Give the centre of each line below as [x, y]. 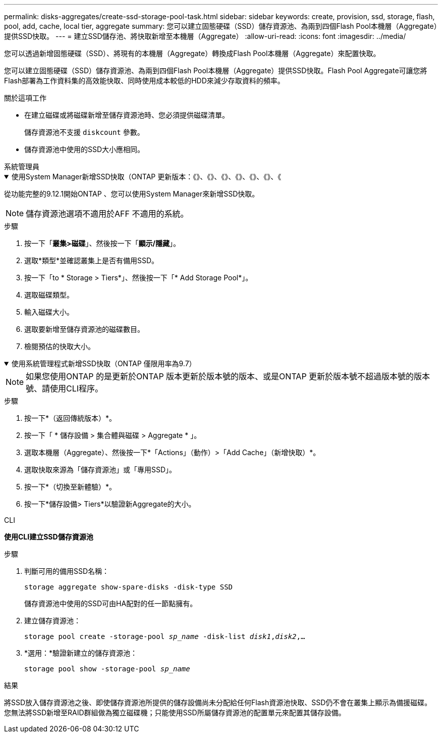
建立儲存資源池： [52, 621]
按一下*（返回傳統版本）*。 [70, 418]
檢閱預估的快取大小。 [60, 346]
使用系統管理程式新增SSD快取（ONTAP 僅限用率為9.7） [104, 363]
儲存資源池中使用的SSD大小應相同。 [85, 149]
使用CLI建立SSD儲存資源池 [49, 537]
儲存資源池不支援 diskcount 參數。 [84, 132]
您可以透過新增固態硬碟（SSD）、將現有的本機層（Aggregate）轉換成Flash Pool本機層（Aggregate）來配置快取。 [192, 53]
